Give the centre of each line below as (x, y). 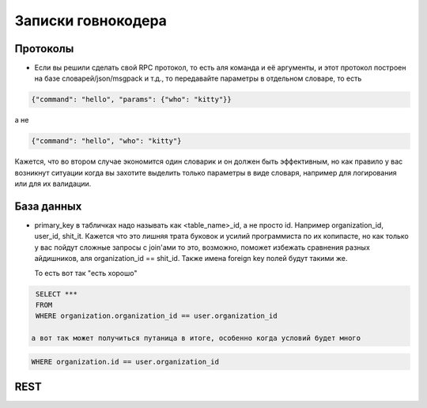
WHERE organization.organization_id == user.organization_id (157, 316)
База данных (48, 206)
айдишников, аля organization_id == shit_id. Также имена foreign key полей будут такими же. (191, 259)
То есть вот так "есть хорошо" (86, 273)
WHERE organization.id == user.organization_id (125, 361)
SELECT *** (57, 294)
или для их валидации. (53, 184)
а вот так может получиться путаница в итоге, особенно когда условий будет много (196, 338)
